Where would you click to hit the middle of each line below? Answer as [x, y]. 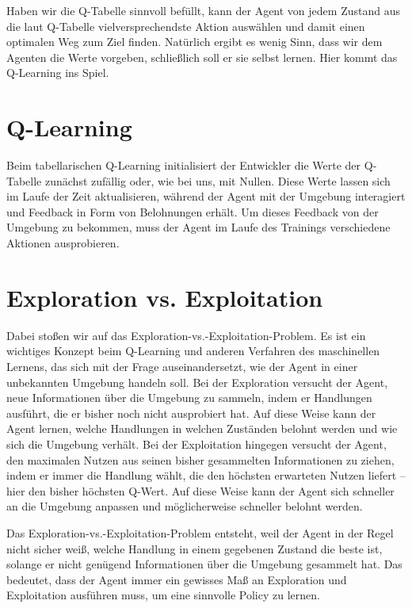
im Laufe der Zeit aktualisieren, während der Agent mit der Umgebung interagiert [206, 196]
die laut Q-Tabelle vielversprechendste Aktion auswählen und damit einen [186, 26]
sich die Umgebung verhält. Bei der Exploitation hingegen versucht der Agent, [196, 444]
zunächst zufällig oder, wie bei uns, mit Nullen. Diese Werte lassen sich [217, 180]
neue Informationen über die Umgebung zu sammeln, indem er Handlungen [189, 398]
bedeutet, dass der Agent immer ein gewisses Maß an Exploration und [177, 579]
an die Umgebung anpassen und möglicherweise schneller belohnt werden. [185, 506]
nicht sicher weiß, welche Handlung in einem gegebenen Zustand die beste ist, [195, 548]
